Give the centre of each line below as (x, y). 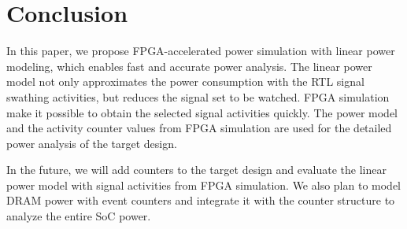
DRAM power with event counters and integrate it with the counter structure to (201, 200)
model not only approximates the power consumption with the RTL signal (185, 81)
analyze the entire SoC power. (79, 216)
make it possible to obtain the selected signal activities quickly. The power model (202, 112)
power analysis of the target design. (92, 143)
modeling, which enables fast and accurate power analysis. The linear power (189, 66)
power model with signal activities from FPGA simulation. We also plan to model (203, 185)
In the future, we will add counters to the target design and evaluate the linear (196, 170)
